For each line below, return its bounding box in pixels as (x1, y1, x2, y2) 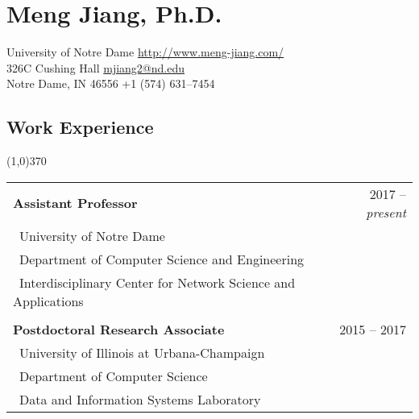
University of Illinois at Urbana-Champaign (19, 342, 265, 362)
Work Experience (6, 114, 154, 139)
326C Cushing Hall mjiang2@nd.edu (6, 59, 185, 76)
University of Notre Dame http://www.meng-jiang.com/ (6, 44, 284, 60)
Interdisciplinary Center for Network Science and (19, 272, 296, 292)
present (366, 202, 406, 222)
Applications (13, 291, 84, 310)
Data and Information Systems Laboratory (19, 389, 261, 409)
